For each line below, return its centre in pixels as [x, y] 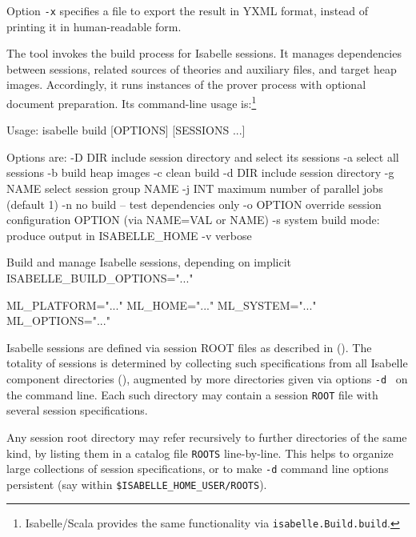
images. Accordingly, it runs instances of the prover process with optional [186, 84]
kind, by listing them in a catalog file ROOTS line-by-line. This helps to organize [200, 453]
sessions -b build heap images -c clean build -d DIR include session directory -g [200, 172]
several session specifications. [77, 410]
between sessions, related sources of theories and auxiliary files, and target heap [202, 68]
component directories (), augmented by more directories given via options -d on [207, 379]
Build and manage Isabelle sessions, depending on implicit [149, 262]
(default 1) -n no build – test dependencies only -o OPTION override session [194, 204]
